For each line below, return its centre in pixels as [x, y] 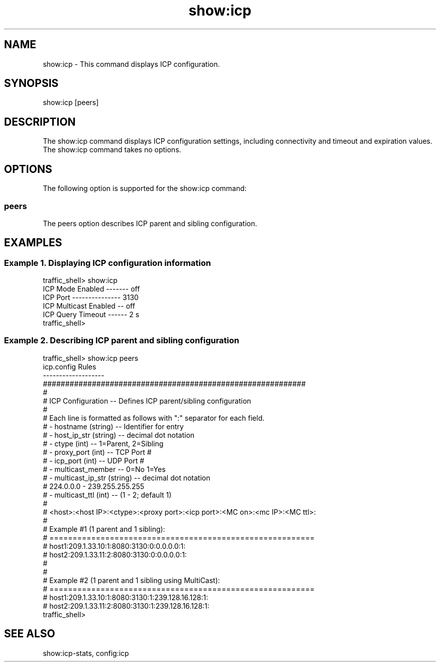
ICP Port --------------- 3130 [91, 298]
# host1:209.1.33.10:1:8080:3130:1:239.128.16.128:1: [126, 597]
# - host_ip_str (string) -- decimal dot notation [119, 435]
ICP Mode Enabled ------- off [91, 289]
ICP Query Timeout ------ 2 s [91, 315]
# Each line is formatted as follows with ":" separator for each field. [154, 418]
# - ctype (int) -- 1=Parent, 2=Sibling [103, 443]
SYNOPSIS [31, 83]
